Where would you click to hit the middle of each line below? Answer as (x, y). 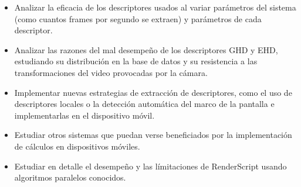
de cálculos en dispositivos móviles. (77, 146)
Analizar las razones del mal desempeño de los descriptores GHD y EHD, (146, 49)
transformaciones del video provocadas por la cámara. (111, 72)
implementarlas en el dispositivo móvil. (84, 115)
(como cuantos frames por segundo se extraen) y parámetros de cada (138, 18)
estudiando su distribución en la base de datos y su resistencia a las (136, 61)
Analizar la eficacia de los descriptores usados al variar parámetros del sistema (155, 7)
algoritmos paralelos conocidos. (70, 177)
